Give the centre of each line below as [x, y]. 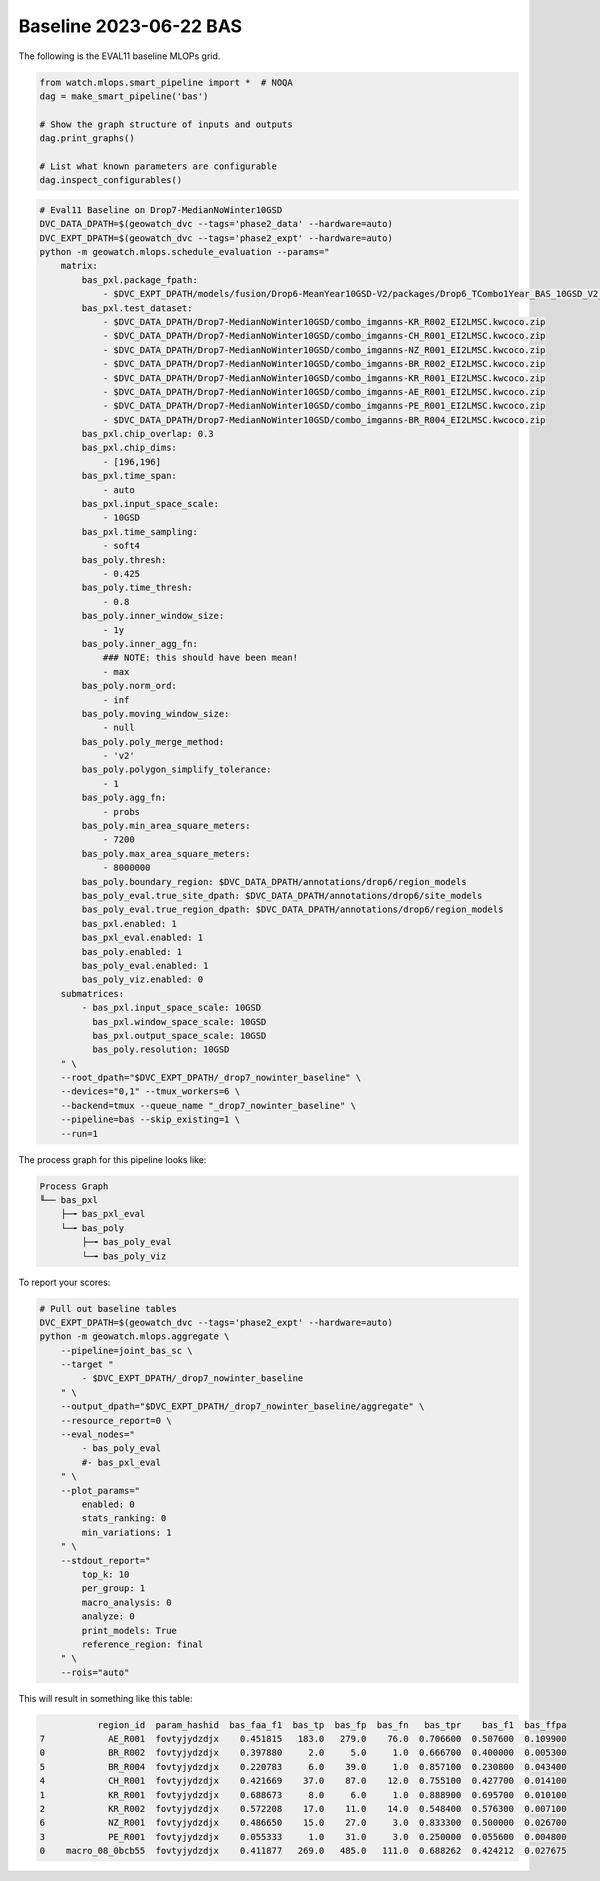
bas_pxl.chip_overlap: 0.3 [147, 434]
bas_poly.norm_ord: [129, 686]
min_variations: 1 [126, 1532]
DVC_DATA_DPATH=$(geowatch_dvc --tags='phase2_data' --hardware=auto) [216, 224]
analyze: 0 [108, 1616]
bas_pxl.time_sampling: [140, 531]
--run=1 [79, 1133]
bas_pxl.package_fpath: [140, 279]
